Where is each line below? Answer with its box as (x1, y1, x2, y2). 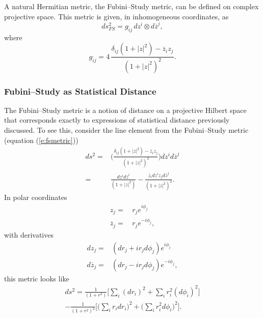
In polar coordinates (4, 192, 67, 203)
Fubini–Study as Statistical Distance (4, 84, 156, 97)
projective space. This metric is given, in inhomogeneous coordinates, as (4, 11, 229, 21)
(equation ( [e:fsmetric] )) (4, 134, 78, 145)
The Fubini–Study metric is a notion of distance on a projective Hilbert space (4, 104, 247, 115)
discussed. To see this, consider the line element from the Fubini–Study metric (4, 125, 249, 135)
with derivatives (4, 229, 54, 240)
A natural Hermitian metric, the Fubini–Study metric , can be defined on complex (4, 1, 259, 11)
